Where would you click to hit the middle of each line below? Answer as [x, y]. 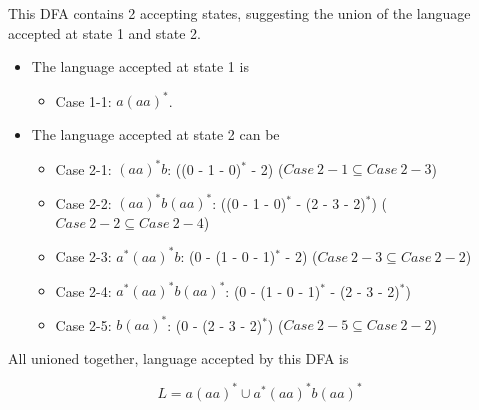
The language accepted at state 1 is [140, 66]
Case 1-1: [83, 100]
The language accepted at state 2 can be [155, 134]
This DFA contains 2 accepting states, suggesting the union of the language [239, 13]
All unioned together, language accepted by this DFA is [178, 357]
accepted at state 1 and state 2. [105, 32]
